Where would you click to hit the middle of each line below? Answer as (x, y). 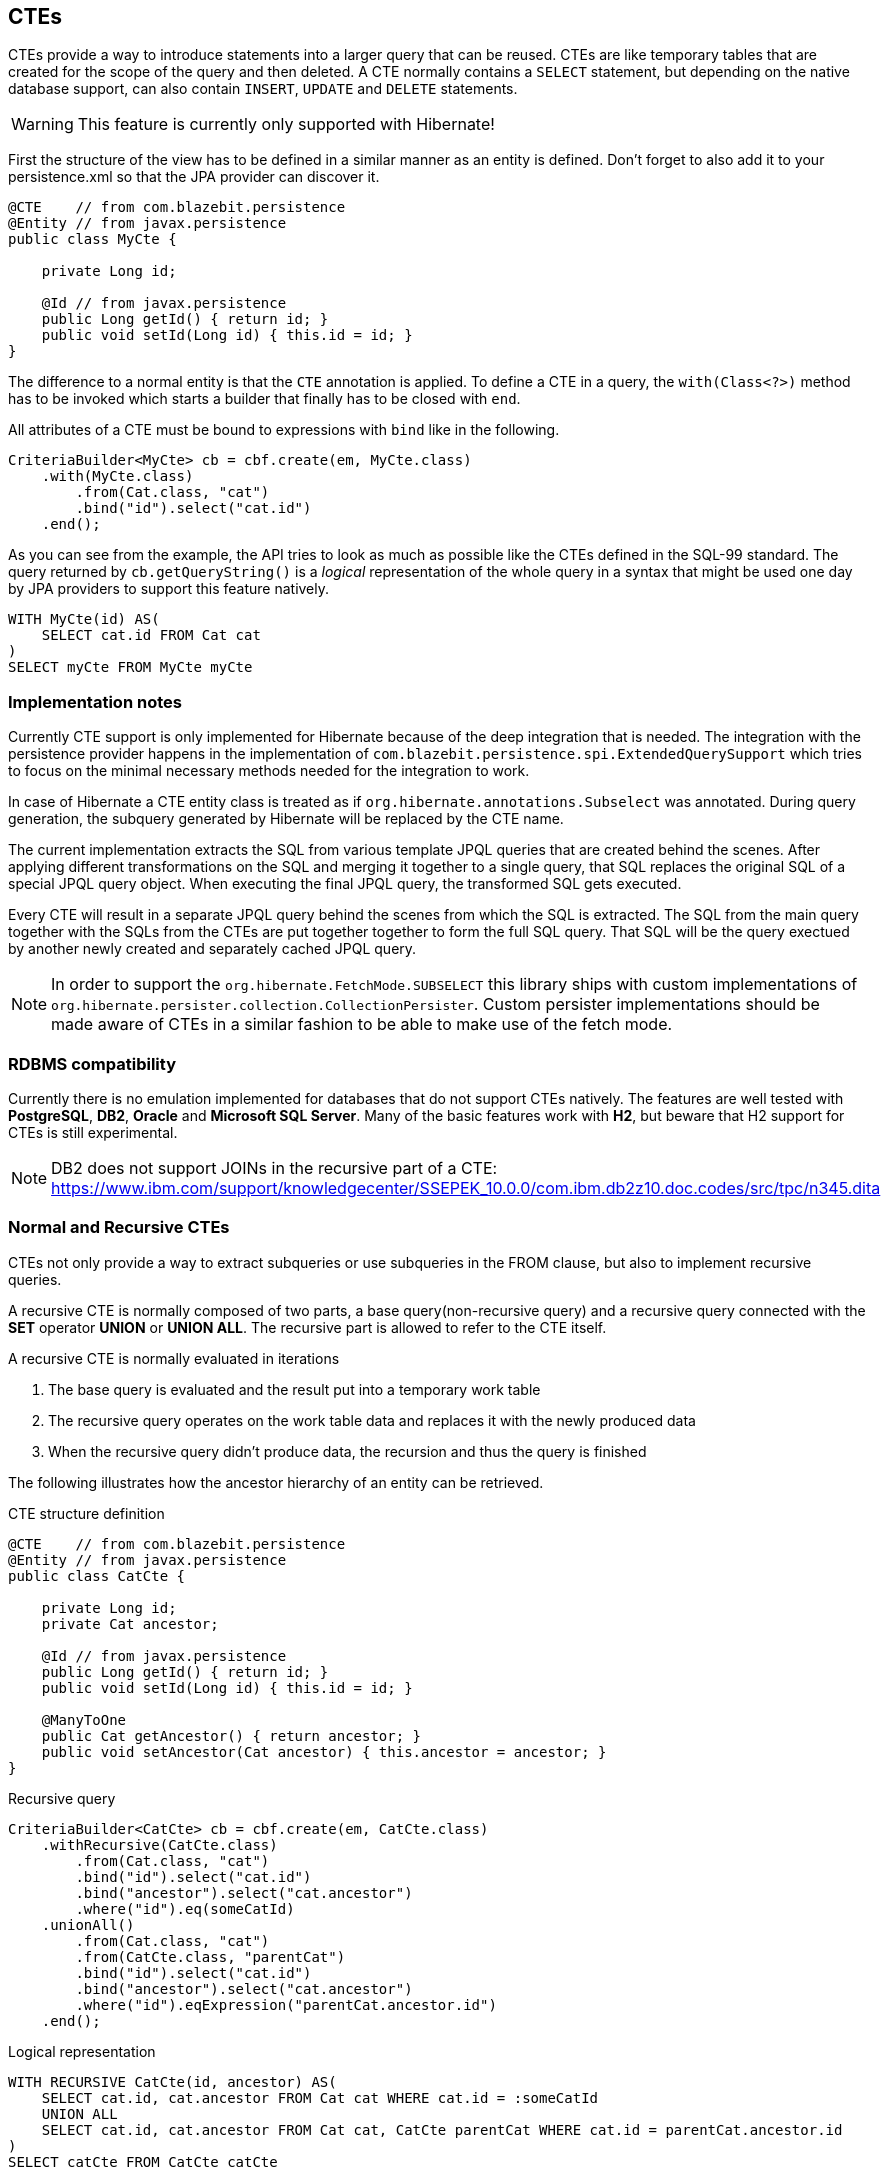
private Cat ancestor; (130, 1623)
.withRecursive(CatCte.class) (159, 1844)
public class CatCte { (97, 1575)
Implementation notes (95, 701)
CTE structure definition (86, 1513)
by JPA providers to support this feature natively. (169, 589)
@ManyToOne (84, 1719)
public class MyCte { (92, 239)
